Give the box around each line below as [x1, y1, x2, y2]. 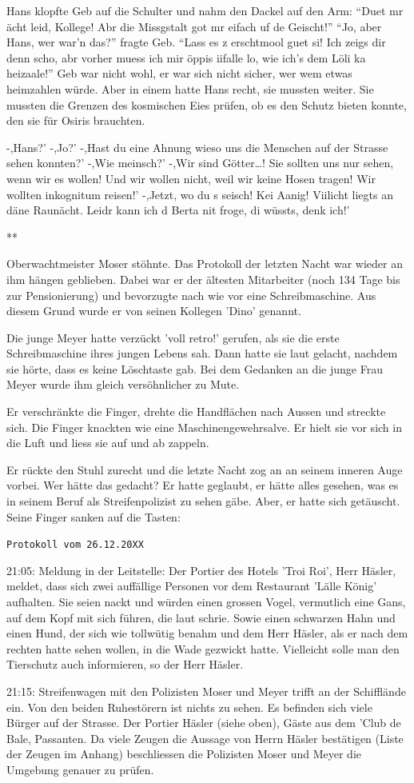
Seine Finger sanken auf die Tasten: [6, 508, 181, 525]
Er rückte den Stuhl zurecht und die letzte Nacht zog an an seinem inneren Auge [6, 461, 403, 477]
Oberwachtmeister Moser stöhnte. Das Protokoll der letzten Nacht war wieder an [6, 255, 403, 272]
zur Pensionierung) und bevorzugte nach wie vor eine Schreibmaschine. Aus [6, 286, 376, 303]
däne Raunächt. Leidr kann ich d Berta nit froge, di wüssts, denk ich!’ [6, 202, 350, 218]
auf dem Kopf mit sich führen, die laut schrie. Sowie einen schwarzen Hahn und [6, 609, 396, 625]
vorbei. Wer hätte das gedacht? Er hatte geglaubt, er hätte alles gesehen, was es [6, 477, 399, 493]
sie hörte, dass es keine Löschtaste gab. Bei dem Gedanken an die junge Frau [6, 360, 383, 377]
